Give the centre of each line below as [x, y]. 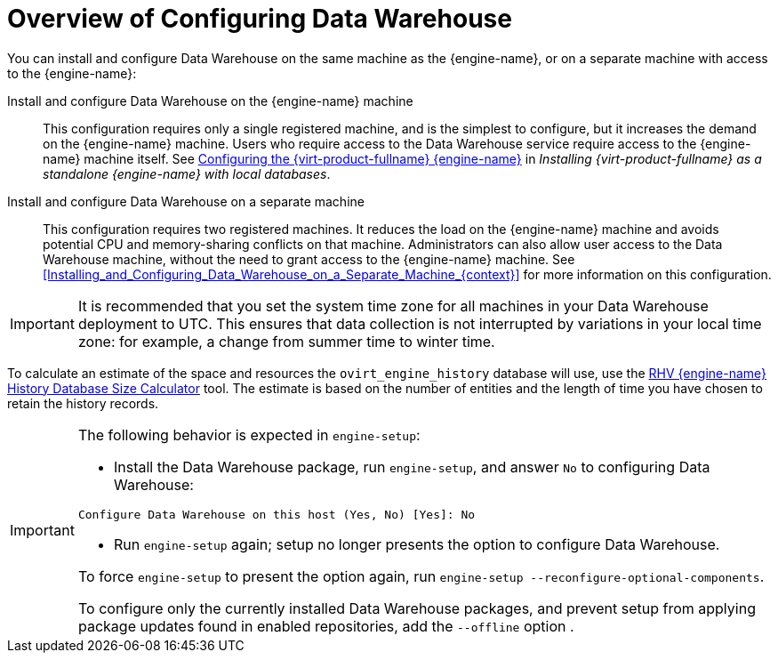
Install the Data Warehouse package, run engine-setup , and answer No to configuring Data [412, 467]
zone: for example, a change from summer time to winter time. [286, 341]
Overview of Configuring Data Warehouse [260, 19]
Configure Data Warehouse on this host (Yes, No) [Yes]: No [277, 514]
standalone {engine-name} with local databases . [187, 173]
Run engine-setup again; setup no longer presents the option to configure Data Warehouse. [417, 544]
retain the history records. [83, 403]
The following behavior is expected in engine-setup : [249, 435]
